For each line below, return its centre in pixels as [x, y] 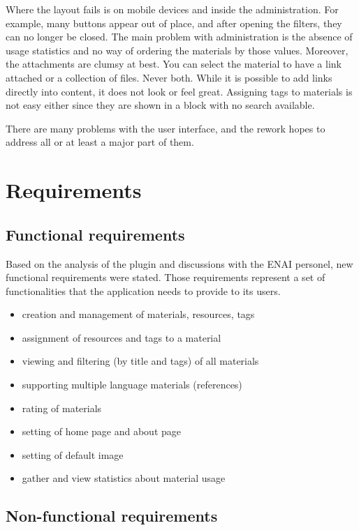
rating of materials [62, 408]
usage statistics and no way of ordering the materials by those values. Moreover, [177, 50]
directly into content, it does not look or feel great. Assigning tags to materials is [179, 91]
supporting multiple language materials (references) [132, 385]
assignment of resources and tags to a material [122, 337]
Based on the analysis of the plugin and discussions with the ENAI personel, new [179, 263]
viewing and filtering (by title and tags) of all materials [140, 361]
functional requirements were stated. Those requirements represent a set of [166, 277]
